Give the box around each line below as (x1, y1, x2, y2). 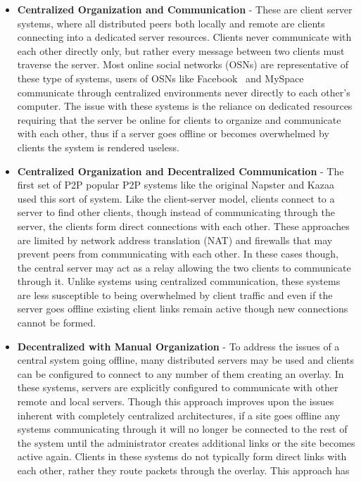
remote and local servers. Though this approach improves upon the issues (17, 394, 334, 409)
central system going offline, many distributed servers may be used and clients (17, 353, 355, 367)
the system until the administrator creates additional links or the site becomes (17, 435, 355, 450)
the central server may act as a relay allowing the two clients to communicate (17, 260, 351, 274)
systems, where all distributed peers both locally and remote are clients (17, 15, 325, 30)
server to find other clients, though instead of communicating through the (17, 205, 335, 220)
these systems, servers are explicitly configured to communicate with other (17, 380, 338, 395)
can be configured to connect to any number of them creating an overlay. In (17, 366, 344, 381)
